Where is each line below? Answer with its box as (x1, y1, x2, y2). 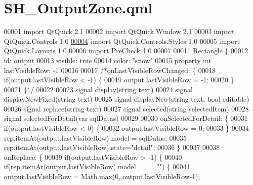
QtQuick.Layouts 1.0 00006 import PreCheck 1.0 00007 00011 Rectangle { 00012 (4, 45, 248, 56)
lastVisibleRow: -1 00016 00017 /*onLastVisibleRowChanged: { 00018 (4, 65, 215, 75)
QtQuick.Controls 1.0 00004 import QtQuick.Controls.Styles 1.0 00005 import (4, 36, 240, 46)
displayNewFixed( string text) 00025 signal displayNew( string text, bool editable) (4, 94, 250, 104)
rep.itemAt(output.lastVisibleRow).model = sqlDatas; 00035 (4, 132, 187, 143)
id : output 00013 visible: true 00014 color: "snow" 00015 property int (4, 55, 211, 65)
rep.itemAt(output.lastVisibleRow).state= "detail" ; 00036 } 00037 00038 (4, 142, 220, 152)
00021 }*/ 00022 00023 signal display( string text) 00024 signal (4, 84, 193, 94)
